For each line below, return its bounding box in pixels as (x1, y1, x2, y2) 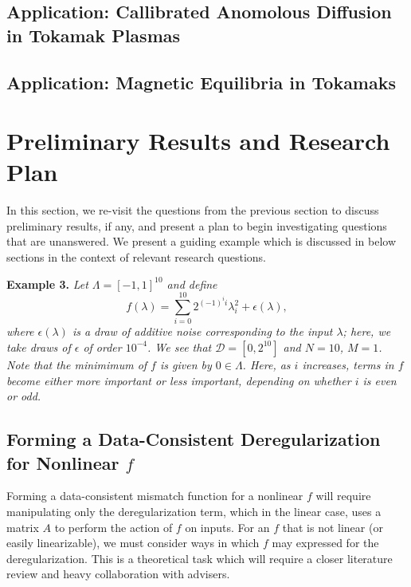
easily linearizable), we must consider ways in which (6, 534, 260, 551)
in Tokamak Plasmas (6, 22, 181, 47)
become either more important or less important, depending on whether (6, 372, 351, 388)
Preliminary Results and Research (6, 124, 390, 157)
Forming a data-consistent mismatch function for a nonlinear (6, 487, 303, 504)
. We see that (147, 338, 212, 355)
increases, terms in (302, 356, 394, 372)
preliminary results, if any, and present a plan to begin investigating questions (6, 217, 387, 234)
